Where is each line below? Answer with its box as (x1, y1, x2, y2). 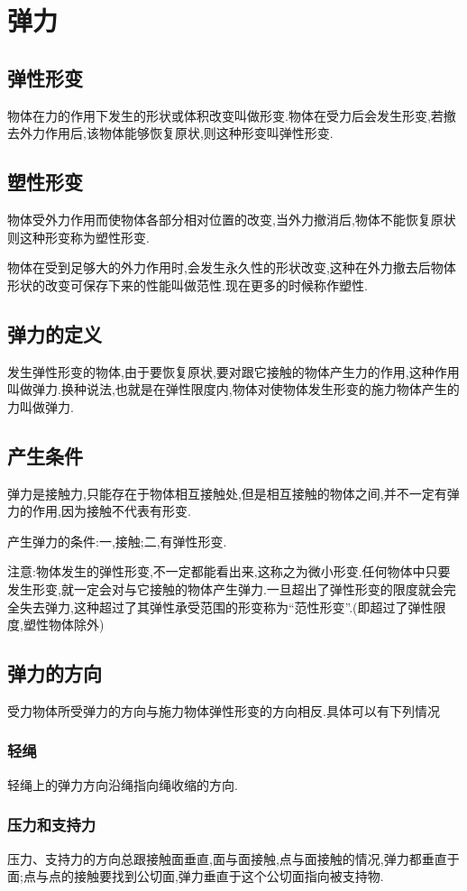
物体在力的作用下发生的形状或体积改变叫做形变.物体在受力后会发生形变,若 (7, 106, 444, 124)
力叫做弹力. (7, 397, 74, 416)
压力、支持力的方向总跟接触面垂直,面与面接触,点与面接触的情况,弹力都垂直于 (7, 849, 460, 868)
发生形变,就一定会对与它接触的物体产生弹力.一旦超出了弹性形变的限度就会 (7, 579, 444, 598)
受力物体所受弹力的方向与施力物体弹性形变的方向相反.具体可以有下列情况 (7, 701, 440, 720)
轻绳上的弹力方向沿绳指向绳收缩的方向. (7, 775, 238, 794)
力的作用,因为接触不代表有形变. (7, 501, 191, 520)
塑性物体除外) (23, 615, 105, 634)
